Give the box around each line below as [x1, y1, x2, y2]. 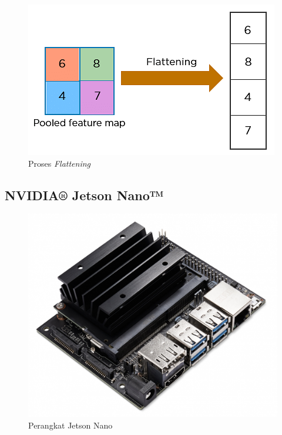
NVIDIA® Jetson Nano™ [5, 186, 164, 204]
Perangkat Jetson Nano [28, 419, 113, 431]
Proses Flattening [28, 157, 91, 169]
